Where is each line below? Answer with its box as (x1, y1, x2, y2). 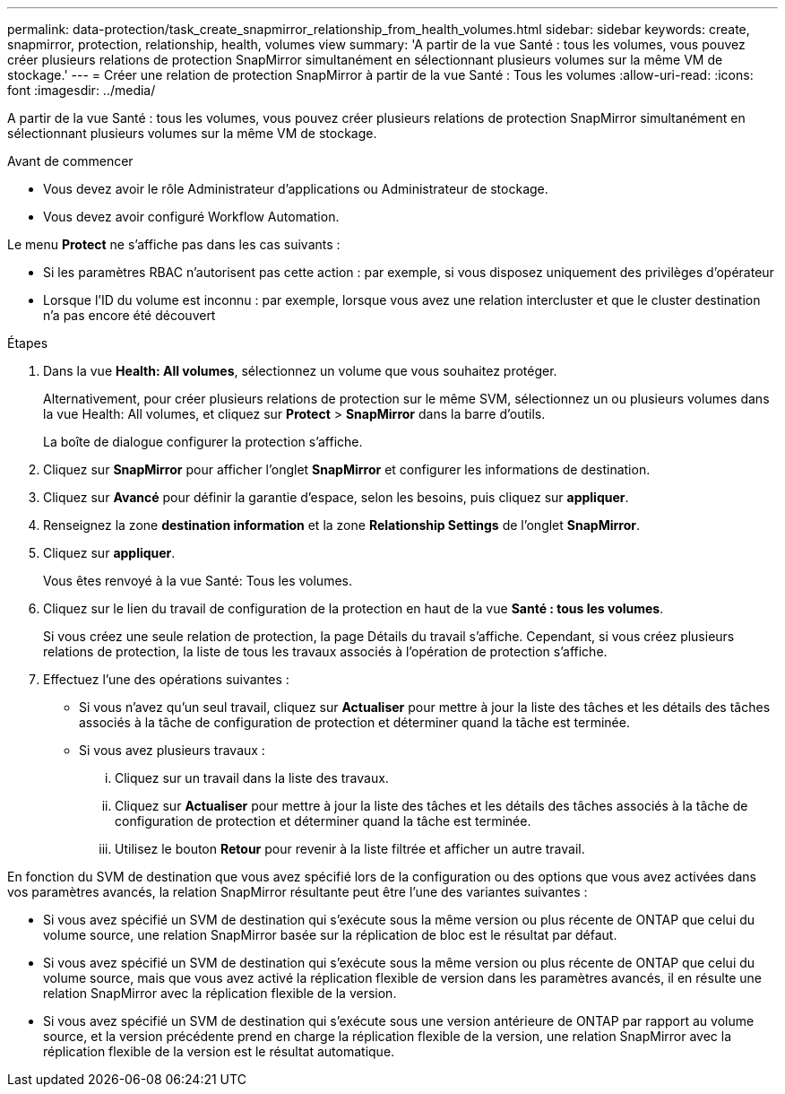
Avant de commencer (7, 153, 134, 169)
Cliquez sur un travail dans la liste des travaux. (115, 770, 389, 786)
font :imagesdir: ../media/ (7, 82, 156, 98)
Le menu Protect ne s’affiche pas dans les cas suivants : (7, 237, 341, 252)
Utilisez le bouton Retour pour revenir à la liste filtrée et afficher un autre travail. (115, 841, 585, 856)
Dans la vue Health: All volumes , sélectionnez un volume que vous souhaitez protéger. (43, 363, 557, 378)
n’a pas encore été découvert (43, 308, 216, 323)
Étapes (7, 335, 48, 351)
